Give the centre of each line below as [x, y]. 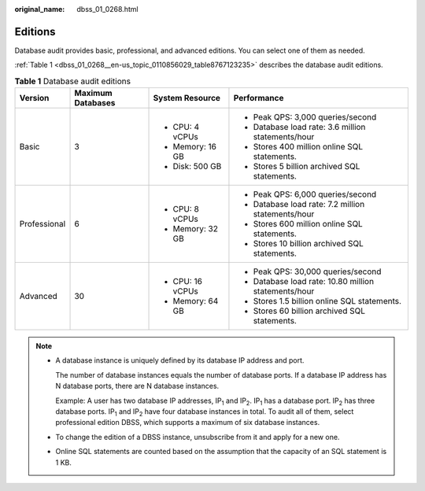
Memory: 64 [196, 301]
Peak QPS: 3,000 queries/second [315, 117]
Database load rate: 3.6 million [309, 127]
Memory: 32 [195, 229]
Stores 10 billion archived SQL [308, 244]
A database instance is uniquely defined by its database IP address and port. [180, 360]
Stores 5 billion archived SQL [307, 167]
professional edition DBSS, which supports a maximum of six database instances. [188, 423]
